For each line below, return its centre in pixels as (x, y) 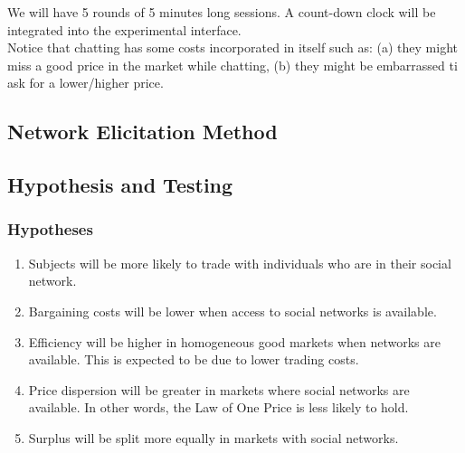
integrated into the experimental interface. (124, 29)
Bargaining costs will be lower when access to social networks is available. (232, 311)
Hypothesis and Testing (120, 185)
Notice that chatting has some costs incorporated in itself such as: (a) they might (232, 47)
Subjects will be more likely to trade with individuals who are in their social (240, 263)
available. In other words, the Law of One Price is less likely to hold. (218, 407)
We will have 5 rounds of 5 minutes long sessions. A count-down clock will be (222, 12)
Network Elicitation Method (142, 132)
